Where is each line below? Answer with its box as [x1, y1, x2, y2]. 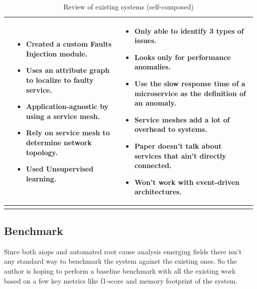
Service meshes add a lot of [134, 114, 230, 124]
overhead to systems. [134, 124, 208, 134]
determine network [26, 137, 92, 147]
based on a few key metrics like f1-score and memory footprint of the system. [4, 275, 238, 286]
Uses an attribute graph [26, 65, 110, 75]
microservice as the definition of [134, 88, 246, 98]
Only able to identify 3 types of [134, 25, 244, 36]
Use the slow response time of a [134, 78, 245, 88]
